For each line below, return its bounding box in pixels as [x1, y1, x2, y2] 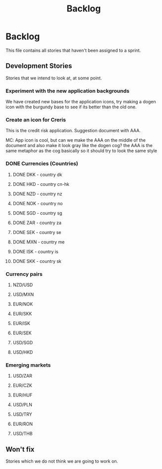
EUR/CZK [12, 383, 33, 389]
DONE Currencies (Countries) [5, 160, 78, 167]
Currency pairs [5, 270, 43, 277]
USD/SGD [12, 339, 33, 345]
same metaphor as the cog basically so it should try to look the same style [5, 148, 158, 154]
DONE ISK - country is [12, 248, 58, 254]
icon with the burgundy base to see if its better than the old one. [5, 104, 137, 110]
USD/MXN [12, 291, 34, 297]
